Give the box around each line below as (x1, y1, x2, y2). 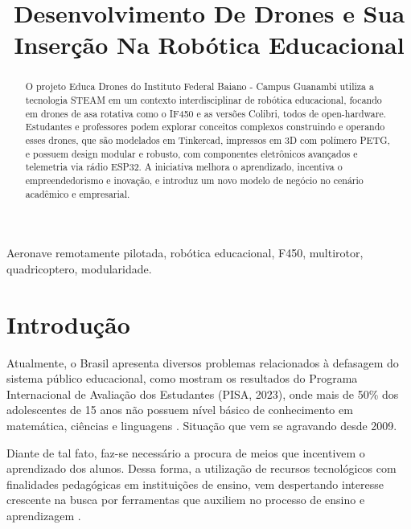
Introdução (6, 307, 130, 340)
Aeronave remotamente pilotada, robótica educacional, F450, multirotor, (6, 244, 364, 261)
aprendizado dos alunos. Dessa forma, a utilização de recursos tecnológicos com (6, 460, 397, 477)
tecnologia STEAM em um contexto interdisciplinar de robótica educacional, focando (25, 93, 382, 107)
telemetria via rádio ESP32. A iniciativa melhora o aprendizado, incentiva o (25, 160, 343, 174)
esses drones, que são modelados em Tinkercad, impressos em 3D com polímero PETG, (25, 133, 390, 146)
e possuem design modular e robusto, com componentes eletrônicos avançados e (25, 146, 358, 160)
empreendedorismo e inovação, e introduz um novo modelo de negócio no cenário (25, 173, 364, 187)
